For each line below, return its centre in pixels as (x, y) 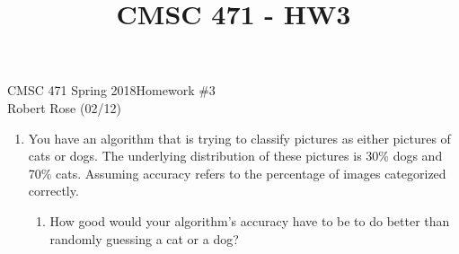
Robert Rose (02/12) (64, 107)
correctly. (53, 191)
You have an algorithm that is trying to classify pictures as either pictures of (239, 138)
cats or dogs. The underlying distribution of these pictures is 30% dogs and (235, 156)
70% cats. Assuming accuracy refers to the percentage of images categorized (237, 173)
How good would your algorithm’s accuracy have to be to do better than (250, 220)
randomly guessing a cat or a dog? (144, 238)
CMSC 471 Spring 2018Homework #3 (111, 90)
